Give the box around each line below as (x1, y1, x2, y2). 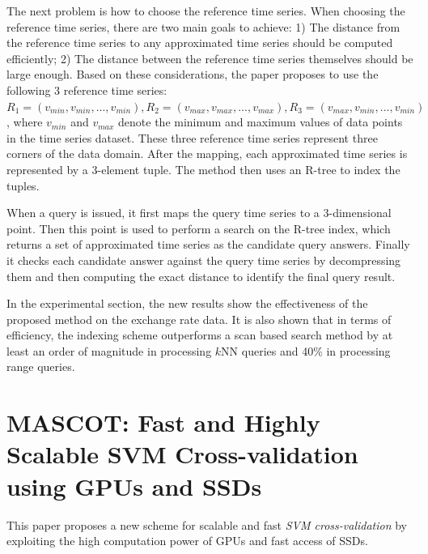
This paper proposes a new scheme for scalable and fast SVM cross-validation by (6, 516, 408, 533)
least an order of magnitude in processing (6, 342, 212, 359)
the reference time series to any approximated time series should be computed (6, 34, 393, 51)
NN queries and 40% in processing (221, 342, 391, 359)
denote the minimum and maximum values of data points (118, 113, 403, 130)
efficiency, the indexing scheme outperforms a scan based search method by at (6, 326, 393, 343)
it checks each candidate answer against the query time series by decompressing (6, 251, 401, 268)
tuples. (6, 177, 40, 194)
